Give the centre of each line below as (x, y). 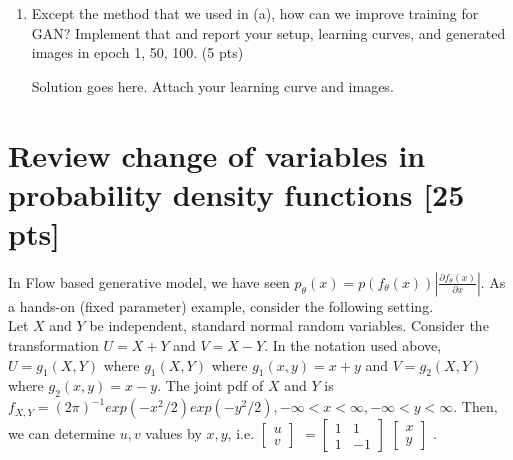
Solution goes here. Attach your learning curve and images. (212, 85)
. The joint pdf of (210, 385)
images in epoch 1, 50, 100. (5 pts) (137, 52)
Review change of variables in (217, 154)
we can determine (61, 433)
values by (173, 433)
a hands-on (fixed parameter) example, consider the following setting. (221, 305)
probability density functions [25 (236, 193)
